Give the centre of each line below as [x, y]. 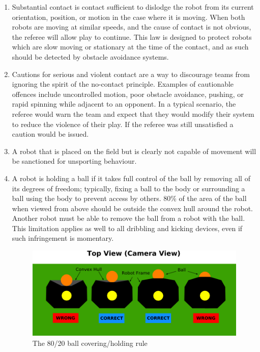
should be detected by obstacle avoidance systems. [90, 56]
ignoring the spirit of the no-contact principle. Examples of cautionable [123, 84]
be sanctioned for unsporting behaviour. [74, 161]
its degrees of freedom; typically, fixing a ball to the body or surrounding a [128, 188]
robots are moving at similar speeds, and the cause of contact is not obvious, [132, 27]
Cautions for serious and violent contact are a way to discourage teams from [131, 74]
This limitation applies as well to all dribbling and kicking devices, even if [127, 228]
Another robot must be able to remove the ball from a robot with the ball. [128, 218]
